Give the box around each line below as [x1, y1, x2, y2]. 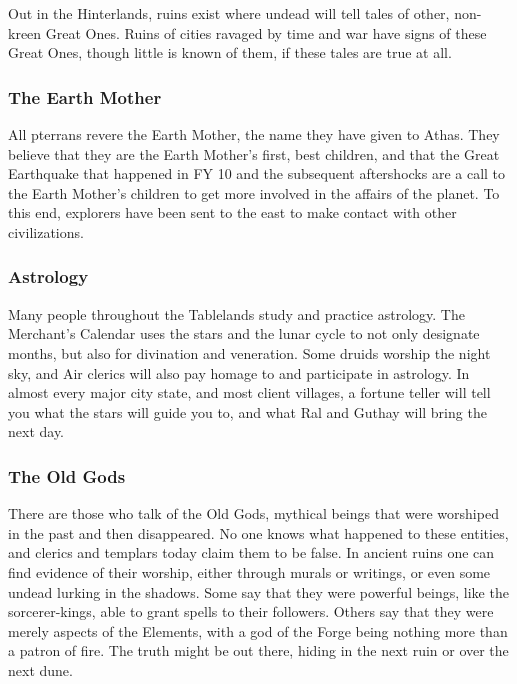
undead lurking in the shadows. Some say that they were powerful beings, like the [8, 581, 509, 602]
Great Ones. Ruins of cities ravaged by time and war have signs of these [45, 22, 487, 43]
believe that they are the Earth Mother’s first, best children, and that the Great [8, 143, 500, 164]
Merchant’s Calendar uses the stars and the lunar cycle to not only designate [8, 323, 480, 344]
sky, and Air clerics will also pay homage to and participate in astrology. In [8, 362, 470, 383]
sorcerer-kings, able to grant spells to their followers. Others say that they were [8, 601, 494, 622]
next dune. [8, 659, 73, 680]
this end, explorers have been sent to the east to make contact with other [8, 202, 457, 223]
